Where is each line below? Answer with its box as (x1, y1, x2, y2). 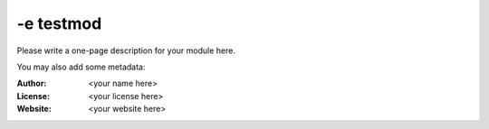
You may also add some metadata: (16, 61, 146, 72)
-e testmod (16, 14, 102, 33)
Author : (16, 78, 47, 89)
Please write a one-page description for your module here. (16, 45, 235, 56)
